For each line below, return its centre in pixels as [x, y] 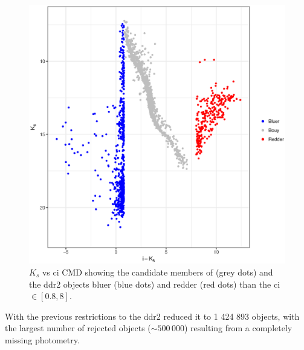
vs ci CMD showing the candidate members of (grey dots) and [157, 272]
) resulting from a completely [238, 328]
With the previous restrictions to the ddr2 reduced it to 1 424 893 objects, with [152, 316]
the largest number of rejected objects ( [78, 328]
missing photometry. [42, 339]
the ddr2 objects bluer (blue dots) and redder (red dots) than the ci [155, 284]
